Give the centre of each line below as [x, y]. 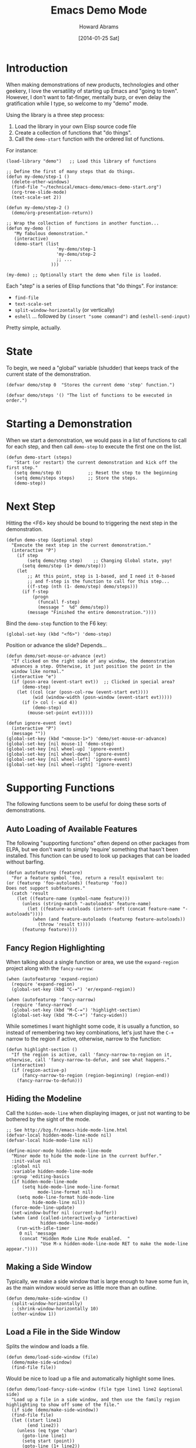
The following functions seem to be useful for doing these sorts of [86, 804]
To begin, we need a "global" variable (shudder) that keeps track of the [92, 367]
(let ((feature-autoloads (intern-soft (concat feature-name [104, 909]
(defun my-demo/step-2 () [38, 207]
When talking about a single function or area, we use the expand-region [92, 962]
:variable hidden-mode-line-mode [52, 1171]
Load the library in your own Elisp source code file [75, 126]
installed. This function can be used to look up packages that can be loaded [98, 856]
